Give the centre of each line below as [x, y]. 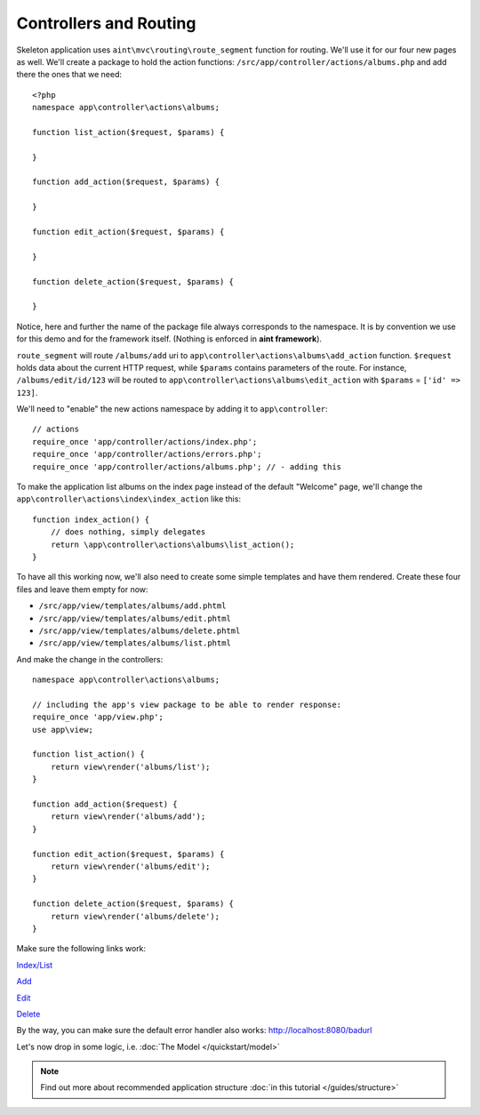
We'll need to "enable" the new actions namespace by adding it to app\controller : [172, 409]
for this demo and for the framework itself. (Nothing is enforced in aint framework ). [169, 339]
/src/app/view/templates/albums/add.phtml [132, 606]
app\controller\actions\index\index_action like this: [129, 499]
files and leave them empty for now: [82, 589]
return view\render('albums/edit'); [130, 866]
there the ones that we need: [69, 75]
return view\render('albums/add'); [128, 817]
